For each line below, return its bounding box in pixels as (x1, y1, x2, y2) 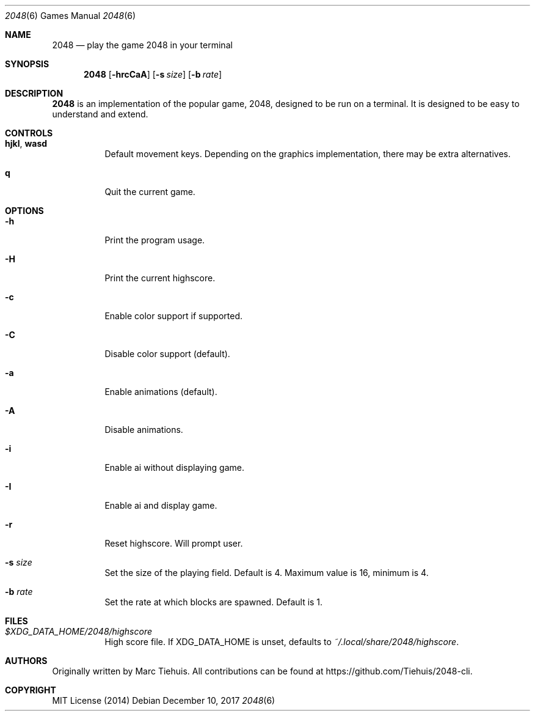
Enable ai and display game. (104, 500, 217, 511)
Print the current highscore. (104, 273, 216, 283)
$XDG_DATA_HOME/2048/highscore (5, 626, 153, 637)
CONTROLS (5, 128, 53, 138)
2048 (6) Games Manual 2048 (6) (5, 10, 136, 21)
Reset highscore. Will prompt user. (104, 538, 243, 548)
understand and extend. (52, 109, 148, 119)
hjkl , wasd (5, 138, 48, 149)
